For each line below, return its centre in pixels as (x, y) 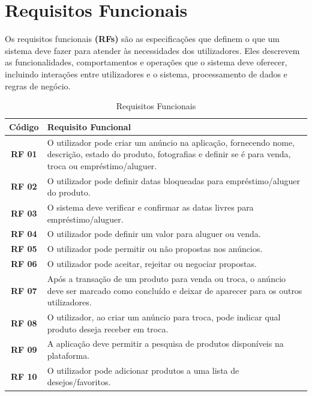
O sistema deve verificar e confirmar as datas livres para (150, 207)
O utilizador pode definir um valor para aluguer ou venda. (154, 234)
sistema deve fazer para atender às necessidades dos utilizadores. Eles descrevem (152, 50)
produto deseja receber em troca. (108, 328)
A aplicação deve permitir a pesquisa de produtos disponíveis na (165, 343)
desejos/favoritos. (79, 382)
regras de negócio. (38, 85)
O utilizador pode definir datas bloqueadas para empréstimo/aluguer (173, 180)
